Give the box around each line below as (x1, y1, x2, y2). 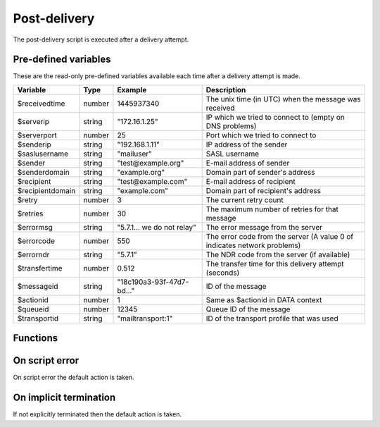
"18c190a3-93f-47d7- (117, 277, 189, 287)
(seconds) (205, 268, 240, 278)
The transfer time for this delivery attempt (205, 259, 344, 268)
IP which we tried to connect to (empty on (205, 112, 345, 122)
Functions (13, 332, 58, 345)
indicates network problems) (205, 240, 301, 250)
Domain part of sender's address (205, 167, 315, 177)
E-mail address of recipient (205, 176, 296, 186)
